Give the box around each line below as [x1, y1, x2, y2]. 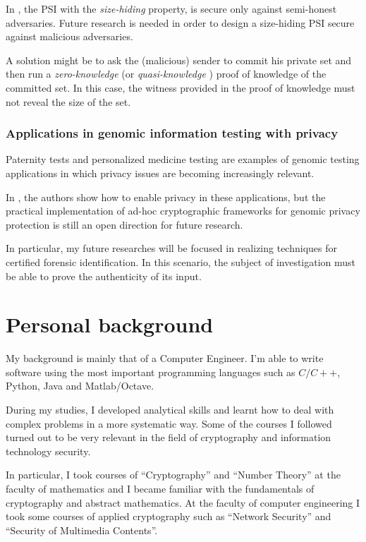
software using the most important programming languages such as [6, 364, 295, 379]
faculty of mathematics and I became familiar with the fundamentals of [6, 481, 315, 495]
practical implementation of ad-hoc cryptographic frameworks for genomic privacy [6, 203, 360, 218]
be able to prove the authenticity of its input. [6, 268, 202, 283]
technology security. [6, 443, 91, 458]
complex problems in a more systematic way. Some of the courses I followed [6, 416, 332, 430]
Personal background [6, 310, 214, 339]
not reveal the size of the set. [6, 94, 131, 109]
